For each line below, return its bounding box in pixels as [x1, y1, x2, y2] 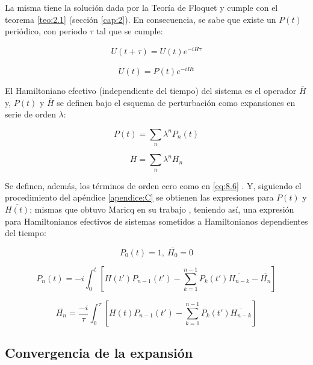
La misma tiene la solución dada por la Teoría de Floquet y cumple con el [5, 1, 278, 13]
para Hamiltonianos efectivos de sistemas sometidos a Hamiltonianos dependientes [5, 214, 308, 227]
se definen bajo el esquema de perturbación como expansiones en [57, 96, 296, 108]
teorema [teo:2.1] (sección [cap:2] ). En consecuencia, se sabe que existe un [5, 13, 276, 25]
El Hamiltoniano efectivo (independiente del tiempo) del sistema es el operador [5, 84, 297, 97]
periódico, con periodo [5, 25, 87, 37]
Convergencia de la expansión [5, 343, 193, 362]
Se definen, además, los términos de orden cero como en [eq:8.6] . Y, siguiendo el [5, 179, 302, 192]
